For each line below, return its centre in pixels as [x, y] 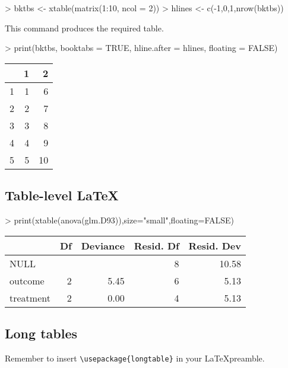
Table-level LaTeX [62, 195]
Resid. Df [156, 245]
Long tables [41, 333]
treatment [30, 297]
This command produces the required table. [84, 28]
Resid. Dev [215, 245]
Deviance [103, 245]
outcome [27, 280]
